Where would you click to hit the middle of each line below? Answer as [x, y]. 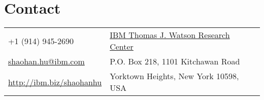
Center [122, 47]
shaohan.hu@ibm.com [46, 61]
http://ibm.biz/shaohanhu [55, 82]
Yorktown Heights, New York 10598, [174, 76]
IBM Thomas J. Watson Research [170, 35]
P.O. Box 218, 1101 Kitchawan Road [175, 61]
